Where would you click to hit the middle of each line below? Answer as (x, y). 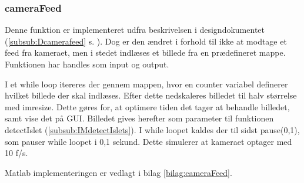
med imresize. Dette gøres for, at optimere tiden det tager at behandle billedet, (147, 106)
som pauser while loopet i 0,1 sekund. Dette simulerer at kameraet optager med (148, 141)
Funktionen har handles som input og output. (87, 64)
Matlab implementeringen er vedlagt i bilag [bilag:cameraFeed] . (118, 172)
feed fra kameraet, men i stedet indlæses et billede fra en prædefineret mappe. (145, 52)
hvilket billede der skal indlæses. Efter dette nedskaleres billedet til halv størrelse (151, 95)
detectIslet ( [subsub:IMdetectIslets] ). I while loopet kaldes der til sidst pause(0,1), (152, 129)
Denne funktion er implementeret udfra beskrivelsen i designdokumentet (135, 30)
